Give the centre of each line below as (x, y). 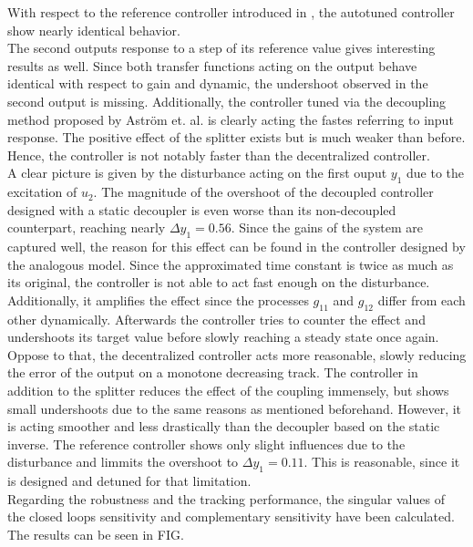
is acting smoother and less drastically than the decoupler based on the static (224, 426)
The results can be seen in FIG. (96, 535)
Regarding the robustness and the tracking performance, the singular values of (226, 498)
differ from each (422, 299)
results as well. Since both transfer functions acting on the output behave (212, 65)
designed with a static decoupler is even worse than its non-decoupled (202, 209)
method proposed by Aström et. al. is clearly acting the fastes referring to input (231, 119)
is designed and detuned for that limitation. (129, 481)
